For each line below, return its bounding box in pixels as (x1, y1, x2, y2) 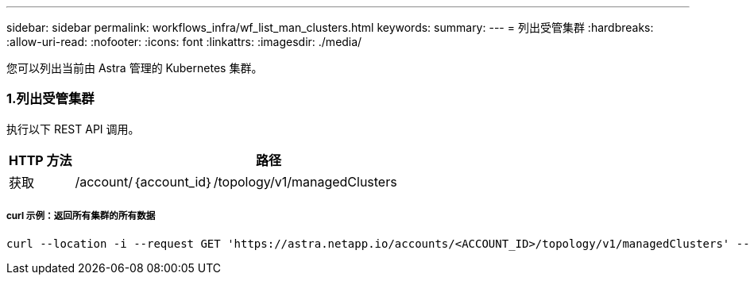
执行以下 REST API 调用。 (6, 121, 140, 136)
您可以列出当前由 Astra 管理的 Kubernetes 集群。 (6, 61, 263, 75)
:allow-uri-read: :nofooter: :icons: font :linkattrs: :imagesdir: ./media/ (6, 35, 362, 48)
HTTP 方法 (9, 152, 72, 168)
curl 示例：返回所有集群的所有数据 (6, 210, 156, 222)
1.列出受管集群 (6, 90, 95, 107)
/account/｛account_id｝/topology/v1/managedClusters (75, 173, 397, 190)
